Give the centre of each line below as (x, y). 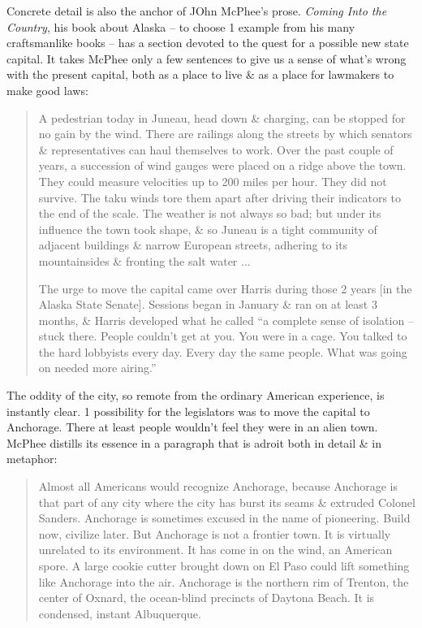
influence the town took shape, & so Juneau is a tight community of (208, 229)
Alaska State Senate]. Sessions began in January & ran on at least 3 (208, 304)
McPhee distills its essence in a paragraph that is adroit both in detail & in (194, 442)
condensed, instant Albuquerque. (120, 613)
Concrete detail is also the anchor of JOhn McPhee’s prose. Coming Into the (197, 11)
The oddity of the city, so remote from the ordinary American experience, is (196, 395)
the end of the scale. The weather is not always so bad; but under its (210, 213)
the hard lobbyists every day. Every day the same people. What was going (223, 351)
